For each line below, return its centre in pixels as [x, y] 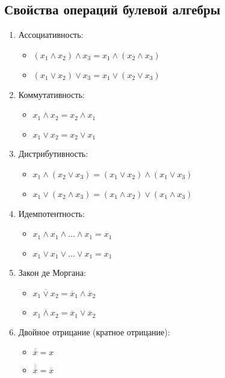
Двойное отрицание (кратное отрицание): [94, 331]
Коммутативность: [51, 94]
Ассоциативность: [51, 35]
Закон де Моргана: [52, 273]
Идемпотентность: [51, 213]
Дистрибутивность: [53, 154]
